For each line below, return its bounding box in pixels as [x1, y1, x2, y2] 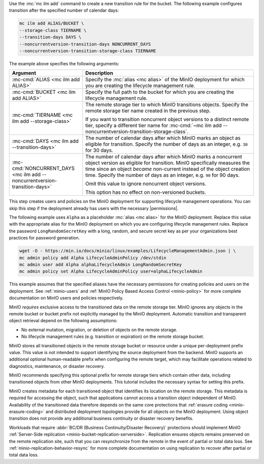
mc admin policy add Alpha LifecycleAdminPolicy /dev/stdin [19, 255, 167, 260]
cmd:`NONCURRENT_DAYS [12, 165, 75, 172]
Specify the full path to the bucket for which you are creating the [85, 89, 234, 96]
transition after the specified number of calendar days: [9, 7, 119, 13]
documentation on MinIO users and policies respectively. [9, 295, 124, 301]
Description [85, 70, 113, 77]
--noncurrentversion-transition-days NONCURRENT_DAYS [19, 41, 151, 47]
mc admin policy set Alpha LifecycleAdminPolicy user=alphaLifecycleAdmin [19, 269, 203, 274]
